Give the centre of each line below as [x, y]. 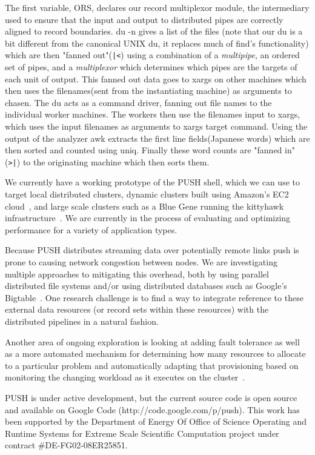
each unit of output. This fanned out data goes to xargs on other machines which [156, 78]
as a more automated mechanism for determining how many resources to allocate [155, 354]
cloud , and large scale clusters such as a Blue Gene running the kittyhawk [144, 206]
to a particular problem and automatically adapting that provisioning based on [152, 365]
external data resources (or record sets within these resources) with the [137, 309]
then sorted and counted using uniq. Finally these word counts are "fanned [144, 150]
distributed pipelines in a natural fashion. [82, 321]
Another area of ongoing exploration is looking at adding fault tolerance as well [152, 341]
